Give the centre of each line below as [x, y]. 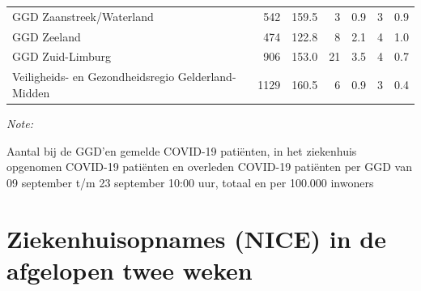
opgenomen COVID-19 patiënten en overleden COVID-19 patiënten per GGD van [209, 167]
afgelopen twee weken [130, 270]
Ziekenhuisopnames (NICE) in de [197, 238]
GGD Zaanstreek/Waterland [83, 16]
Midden [31, 92]
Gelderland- [207, 77]
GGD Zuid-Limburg [62, 56]
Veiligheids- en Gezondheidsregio [94, 77]
